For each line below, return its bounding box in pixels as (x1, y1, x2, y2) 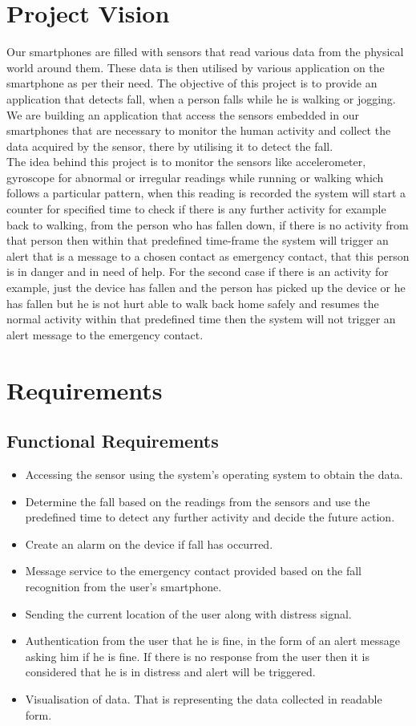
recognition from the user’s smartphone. (25, 578, 222, 594)
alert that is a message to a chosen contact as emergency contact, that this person (6, 247, 410, 264)
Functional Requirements (6, 428, 219, 453)
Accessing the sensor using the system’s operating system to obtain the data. (25, 465, 403, 482)
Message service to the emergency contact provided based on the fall (25, 562, 361, 579)
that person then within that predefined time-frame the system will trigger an (6, 232, 389, 249)
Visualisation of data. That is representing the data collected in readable (25, 690, 382, 707)
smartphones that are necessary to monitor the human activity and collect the (6, 122, 391, 139)
